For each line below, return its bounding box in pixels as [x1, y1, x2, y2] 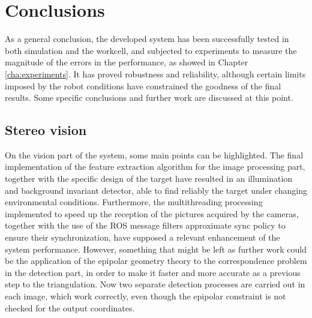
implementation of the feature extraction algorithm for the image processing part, [5, 160, 305, 173]
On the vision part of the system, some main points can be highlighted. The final [5, 148, 304, 161]
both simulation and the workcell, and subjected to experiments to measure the [5, 44, 297, 56]
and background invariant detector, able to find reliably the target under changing [5, 184, 307, 196]
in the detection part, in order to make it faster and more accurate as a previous [5, 266, 301, 278]
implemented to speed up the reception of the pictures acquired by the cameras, [5, 207, 299, 220]
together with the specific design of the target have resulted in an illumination [5, 172, 293, 185]
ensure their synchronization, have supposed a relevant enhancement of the [5, 231, 280, 244]
